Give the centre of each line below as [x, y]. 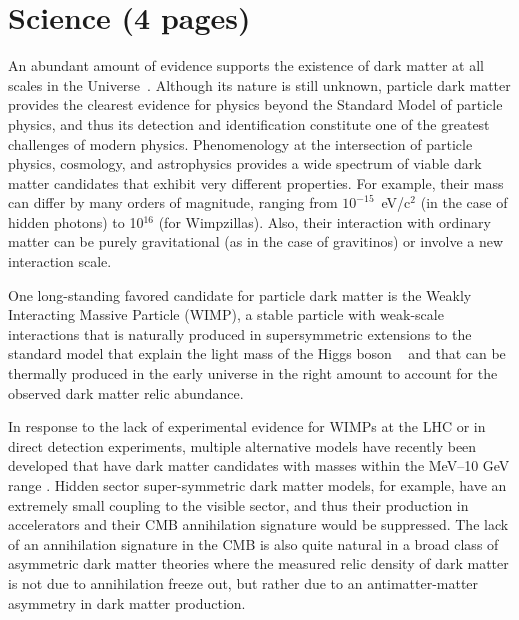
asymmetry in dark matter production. [127, 602]
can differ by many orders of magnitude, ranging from [173, 202]
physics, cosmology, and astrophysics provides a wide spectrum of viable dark [245, 163]
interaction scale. [60, 261]
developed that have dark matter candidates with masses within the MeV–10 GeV [259, 465]
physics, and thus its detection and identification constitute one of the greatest [249, 123]
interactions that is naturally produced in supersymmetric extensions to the [240, 333]
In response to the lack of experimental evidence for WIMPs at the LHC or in [247, 426]
